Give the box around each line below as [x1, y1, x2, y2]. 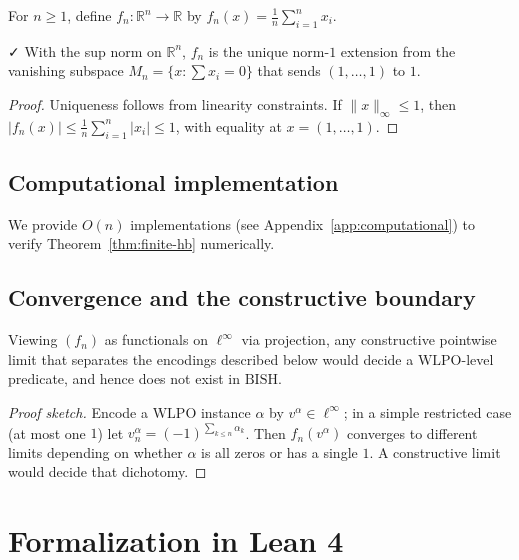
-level [461, 348, 494, 369]
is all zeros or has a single [201, 441, 358, 462]
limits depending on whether [8, 441, 183, 462]
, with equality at [175, 115, 282, 136]
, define [67, 5, 112, 25]
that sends [257, 60, 321, 81]
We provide [8, 213, 78, 234]
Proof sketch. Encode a [8, 401, 148, 422]
